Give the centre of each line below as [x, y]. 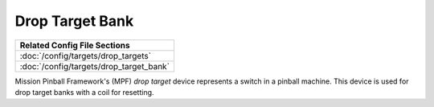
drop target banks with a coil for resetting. [84, 92]
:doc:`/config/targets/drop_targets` [86, 56]
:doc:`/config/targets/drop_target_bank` [95, 66]
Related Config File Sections [75, 45]
